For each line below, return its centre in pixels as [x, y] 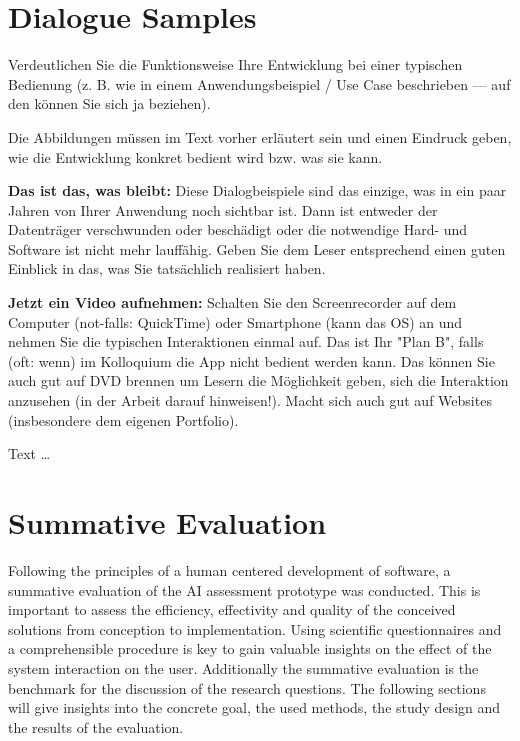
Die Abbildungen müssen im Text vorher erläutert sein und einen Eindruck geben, [260, 136]
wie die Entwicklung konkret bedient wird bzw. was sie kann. [195, 156]
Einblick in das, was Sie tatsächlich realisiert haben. [167, 268]
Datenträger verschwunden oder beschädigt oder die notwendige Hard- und [238, 229]
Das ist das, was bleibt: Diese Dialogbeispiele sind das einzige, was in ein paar [257, 190]
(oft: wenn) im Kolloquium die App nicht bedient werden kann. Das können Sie [251, 360]
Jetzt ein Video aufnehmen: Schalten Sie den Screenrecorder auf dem [232, 302]
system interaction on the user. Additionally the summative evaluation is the [243, 667]
